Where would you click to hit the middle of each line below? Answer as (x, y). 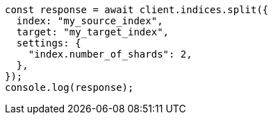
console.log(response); (69, 87)
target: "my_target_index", (93, 32)
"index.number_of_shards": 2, (110, 54)
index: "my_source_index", (90, 21)
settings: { (49, 43)
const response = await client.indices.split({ (137, 10)
